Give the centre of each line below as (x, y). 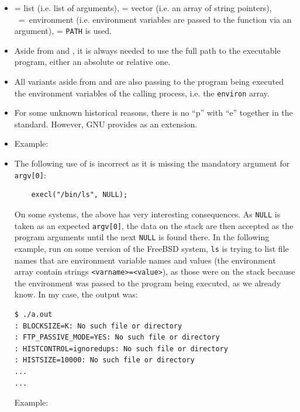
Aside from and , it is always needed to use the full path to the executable (147, 50)
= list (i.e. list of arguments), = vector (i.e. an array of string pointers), (143, 8)
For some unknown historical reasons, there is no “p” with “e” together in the (154, 112)
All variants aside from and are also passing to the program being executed (149, 82)
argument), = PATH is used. (63, 31)
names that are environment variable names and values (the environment (145, 260)
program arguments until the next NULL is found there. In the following (142, 237)
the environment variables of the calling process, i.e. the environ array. (142, 93)
